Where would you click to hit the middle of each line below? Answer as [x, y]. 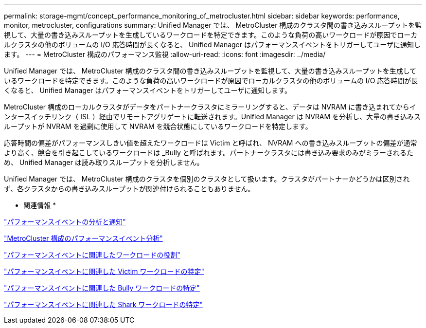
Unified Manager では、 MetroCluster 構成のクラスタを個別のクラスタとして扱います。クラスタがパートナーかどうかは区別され [207, 179]
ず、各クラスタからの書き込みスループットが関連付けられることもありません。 [129, 189]
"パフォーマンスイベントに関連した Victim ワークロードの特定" [104, 271]
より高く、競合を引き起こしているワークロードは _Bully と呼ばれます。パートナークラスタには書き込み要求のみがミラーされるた [209, 153]
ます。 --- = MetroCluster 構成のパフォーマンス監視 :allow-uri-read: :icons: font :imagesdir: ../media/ [165, 54]
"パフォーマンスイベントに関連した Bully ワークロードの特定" [102, 288]
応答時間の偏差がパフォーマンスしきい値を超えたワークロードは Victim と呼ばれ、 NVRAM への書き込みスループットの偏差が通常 [211, 143]
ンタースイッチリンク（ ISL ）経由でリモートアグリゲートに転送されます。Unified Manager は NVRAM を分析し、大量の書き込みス [213, 117]
